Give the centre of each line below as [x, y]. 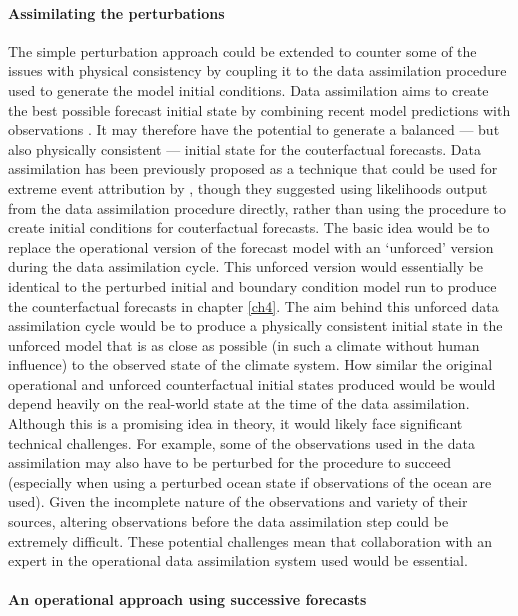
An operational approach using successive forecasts [187, 599]
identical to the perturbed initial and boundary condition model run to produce [252, 285]
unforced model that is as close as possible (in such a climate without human [244, 344]
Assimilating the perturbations [116, 12]
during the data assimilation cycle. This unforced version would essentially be [246, 266]
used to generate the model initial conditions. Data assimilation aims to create [248, 89]
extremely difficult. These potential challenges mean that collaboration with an [250, 540]
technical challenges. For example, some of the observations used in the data [241, 442]
